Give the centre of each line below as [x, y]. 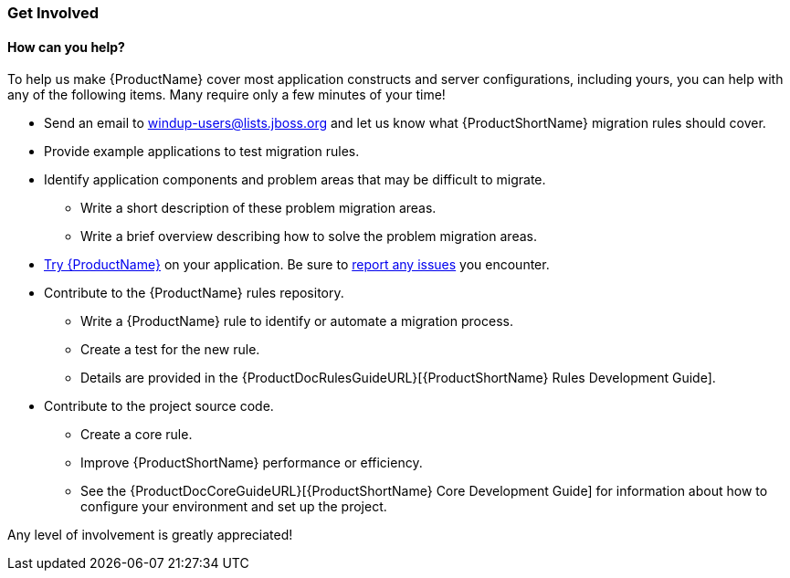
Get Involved [53, 13]
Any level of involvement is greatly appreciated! [150, 535]
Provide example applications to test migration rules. [202, 152]
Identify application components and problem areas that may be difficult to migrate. [295, 180]
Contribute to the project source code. [159, 406]
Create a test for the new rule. [170, 350]
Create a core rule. [137, 435]
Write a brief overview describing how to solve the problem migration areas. [309, 236]
